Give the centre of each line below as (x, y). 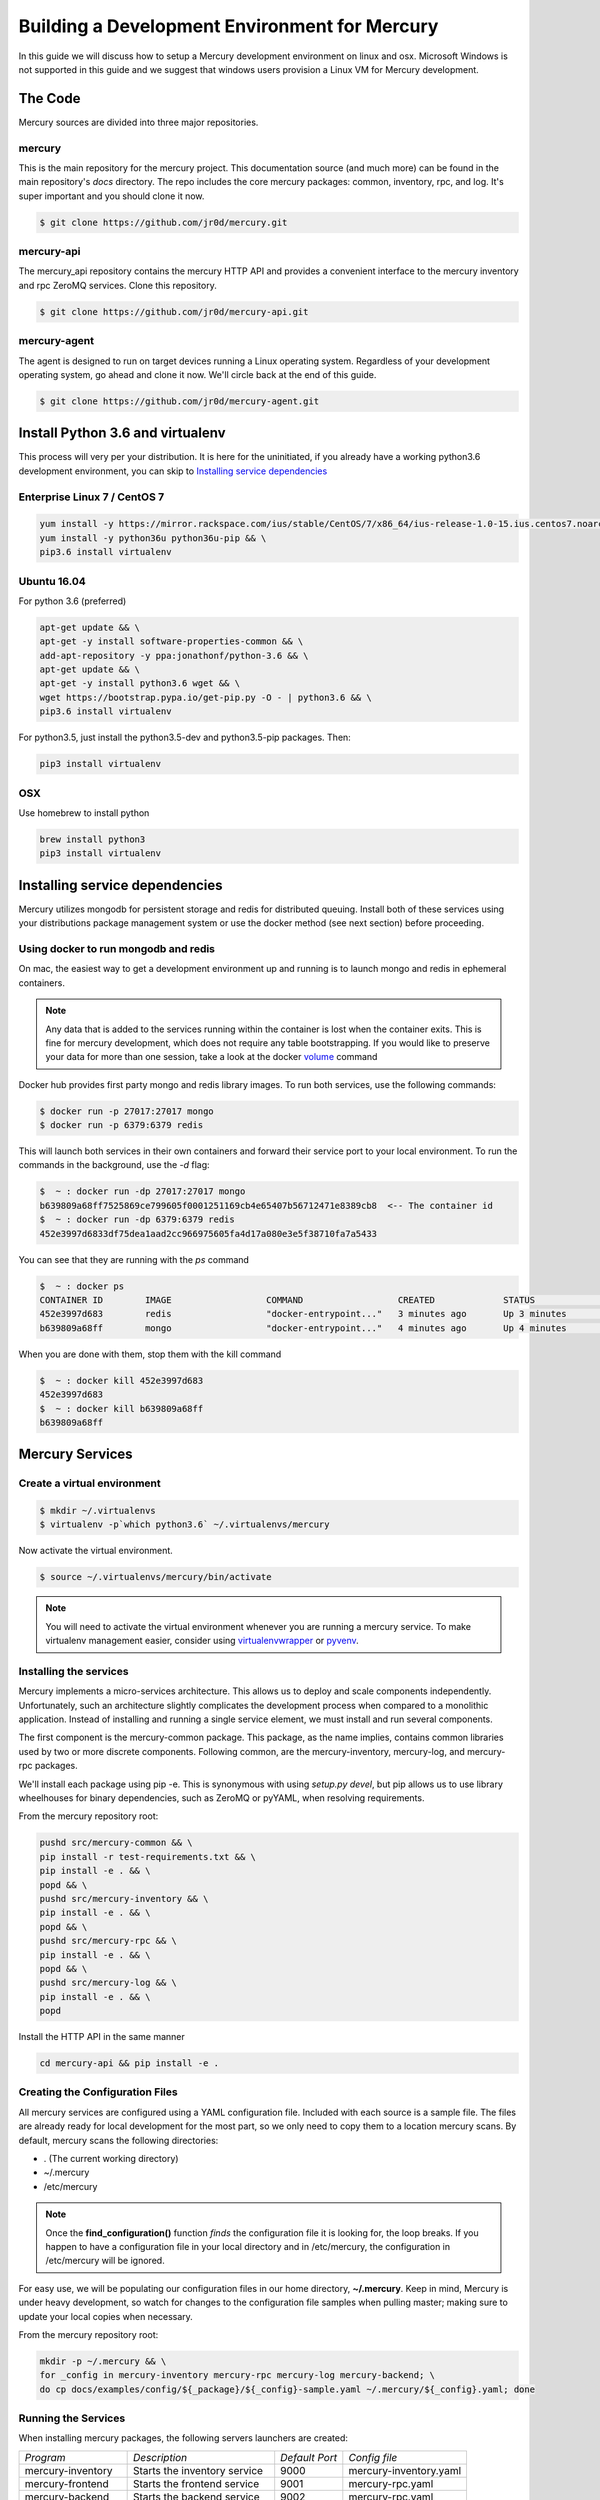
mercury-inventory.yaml (405, 2470)
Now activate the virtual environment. (96, 1551)
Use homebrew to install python (84, 812)
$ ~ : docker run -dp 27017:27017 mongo (142, 1191)
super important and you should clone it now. (111, 196)
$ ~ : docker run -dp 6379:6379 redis (137, 1219)
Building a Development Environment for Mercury (228, 26)
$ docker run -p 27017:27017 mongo (126, 1111)
